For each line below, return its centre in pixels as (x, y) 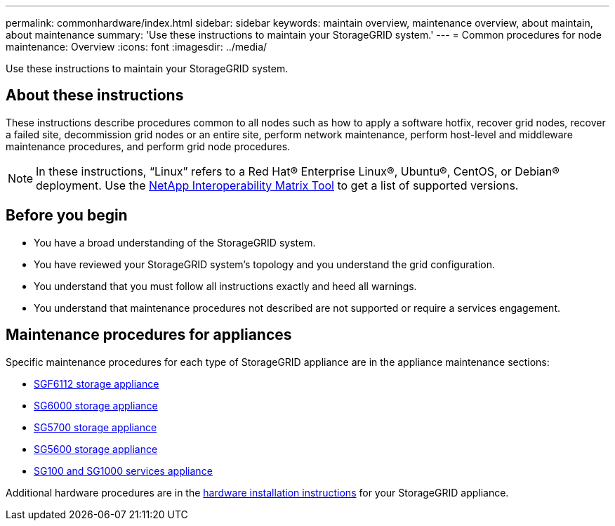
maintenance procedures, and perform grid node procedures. (148, 146)
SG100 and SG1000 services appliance (123, 471)
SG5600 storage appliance (96, 449)
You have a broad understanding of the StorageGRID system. (175, 242)
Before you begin (67, 216)
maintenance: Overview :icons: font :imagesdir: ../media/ (137, 47)
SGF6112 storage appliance (97, 383)
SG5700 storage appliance (95, 427)
